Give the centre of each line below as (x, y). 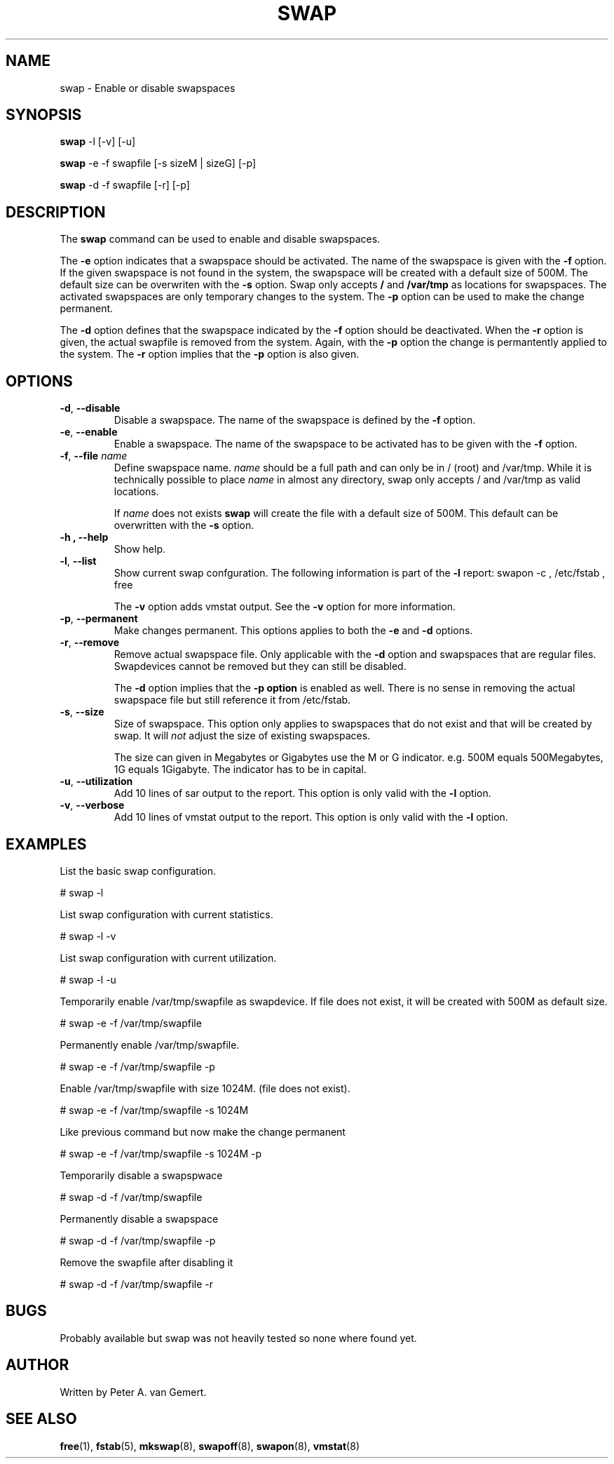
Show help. (140, 549)
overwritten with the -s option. (184, 525)
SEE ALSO (41, 1419)
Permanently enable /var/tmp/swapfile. (150, 1045)
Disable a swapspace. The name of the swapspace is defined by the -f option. (295, 420)
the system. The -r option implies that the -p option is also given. (210, 354)
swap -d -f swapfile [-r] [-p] (125, 185)
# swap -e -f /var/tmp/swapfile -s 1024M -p (161, 1153)
